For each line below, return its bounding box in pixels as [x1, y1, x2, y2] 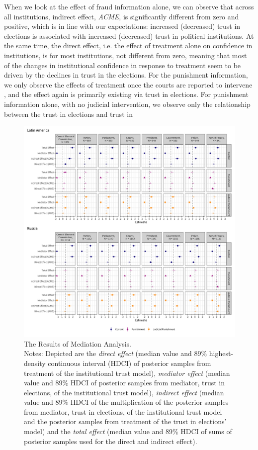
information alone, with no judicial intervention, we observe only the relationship [4, 98, 251, 109]
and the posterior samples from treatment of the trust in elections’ [24, 416, 227, 427]
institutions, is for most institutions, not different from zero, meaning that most [4, 50, 247, 60]
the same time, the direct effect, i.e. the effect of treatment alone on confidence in [4, 40, 253, 51]
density [24, 358, 46, 368]
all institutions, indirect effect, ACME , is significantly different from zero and [4, 11, 239, 21]
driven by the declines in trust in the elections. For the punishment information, [4, 70, 248, 80]
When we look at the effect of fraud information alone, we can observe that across [4, 1, 254, 11]
